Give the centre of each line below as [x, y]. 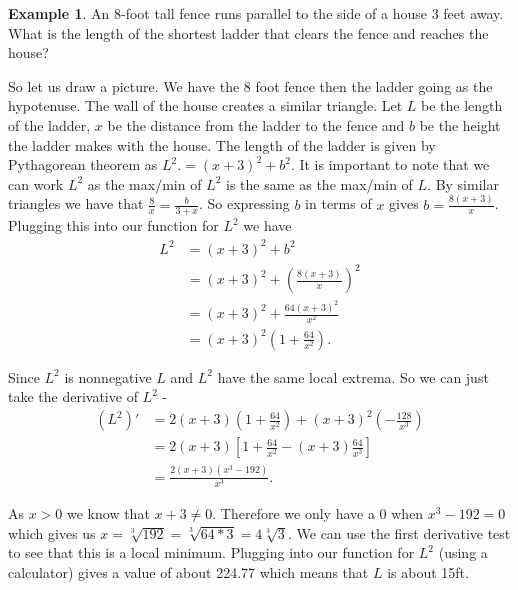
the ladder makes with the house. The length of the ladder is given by [222, 144]
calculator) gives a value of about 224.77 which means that [188, 571]
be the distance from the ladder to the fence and [256, 124]
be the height [460, 124]
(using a [463, 552]
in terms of [338, 203]
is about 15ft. [428, 571]
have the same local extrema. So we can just [353, 376]
